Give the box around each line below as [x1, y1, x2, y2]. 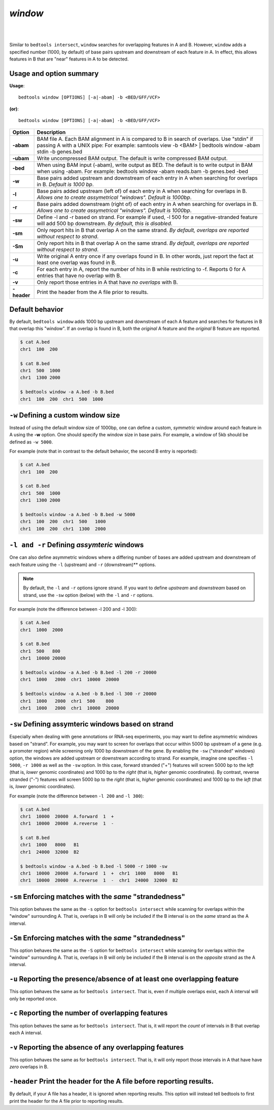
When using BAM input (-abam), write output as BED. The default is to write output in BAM [37, 161, 253, 168]
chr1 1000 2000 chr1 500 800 [20, 698, 114, 704]
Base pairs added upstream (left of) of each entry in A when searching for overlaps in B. [37, 187, 247, 194]
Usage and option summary [9, 69, 99, 78]
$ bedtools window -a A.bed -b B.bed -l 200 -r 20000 [20, 669, 157, 675]
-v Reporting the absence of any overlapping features [9, 1043, 184, 1052]
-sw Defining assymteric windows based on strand [9, 720, 174, 729]
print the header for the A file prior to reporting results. [9, 1098, 124, 1104]
